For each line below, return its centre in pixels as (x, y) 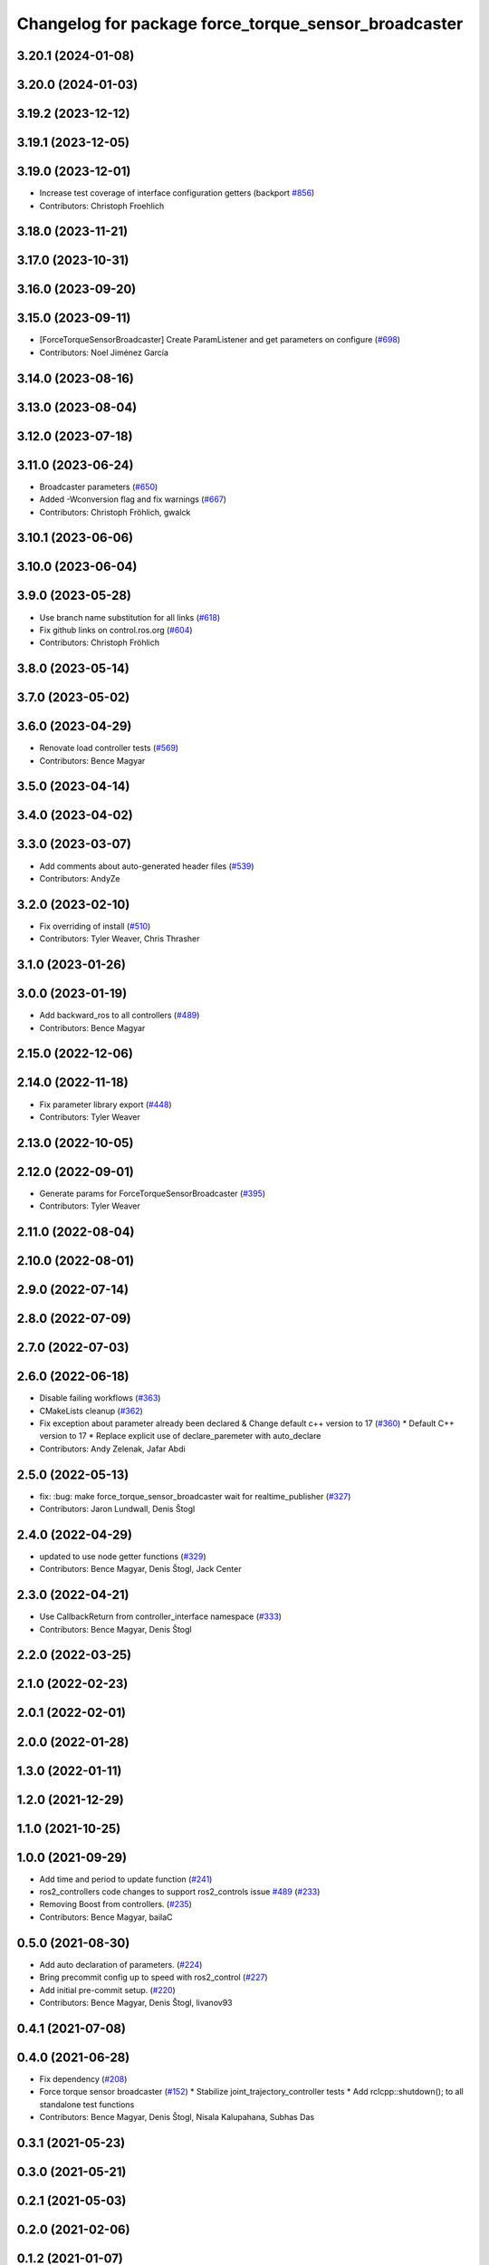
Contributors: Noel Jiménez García (104, 352)
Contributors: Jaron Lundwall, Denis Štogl (117, 1509)
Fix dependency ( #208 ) (83, 2078)
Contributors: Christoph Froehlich (102, 206)
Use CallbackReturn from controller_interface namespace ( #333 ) (161, 1616)
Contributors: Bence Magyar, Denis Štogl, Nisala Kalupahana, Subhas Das (177, 2117)
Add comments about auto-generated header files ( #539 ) (147, 866)
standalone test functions (87, 2104)
